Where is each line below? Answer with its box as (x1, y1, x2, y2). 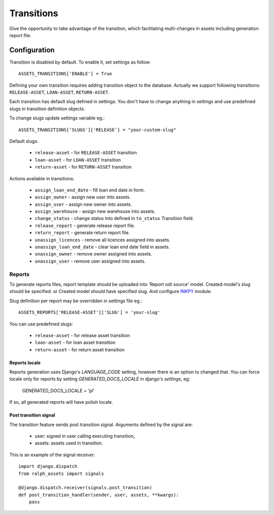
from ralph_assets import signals (18, 470, 104, 476)
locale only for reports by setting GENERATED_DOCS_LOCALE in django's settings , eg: (9, 376, 190, 382)
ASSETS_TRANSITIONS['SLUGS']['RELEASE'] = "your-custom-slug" (18, 127, 177, 133)
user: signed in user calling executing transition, (35, 433, 135, 439)
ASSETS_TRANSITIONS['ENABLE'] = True (18, 71, 113, 77)
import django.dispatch (18, 464, 78, 469)
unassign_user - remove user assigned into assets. (35, 258, 146, 264)
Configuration (9, 46, 55, 54)
